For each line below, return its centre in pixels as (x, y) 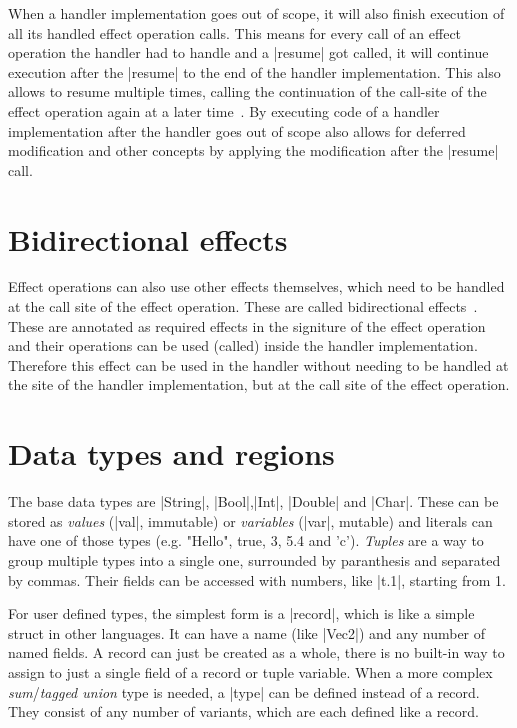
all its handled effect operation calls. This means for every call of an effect (235, 32)
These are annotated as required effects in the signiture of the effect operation (247, 325)
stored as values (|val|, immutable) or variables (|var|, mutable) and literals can (250, 520)
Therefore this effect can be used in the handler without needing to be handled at (258, 364)
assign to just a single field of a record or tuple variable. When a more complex (250, 671)
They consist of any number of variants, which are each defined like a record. (243, 711)
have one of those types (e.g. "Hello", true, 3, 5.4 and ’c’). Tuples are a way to (246, 540)
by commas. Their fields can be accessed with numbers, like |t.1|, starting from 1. (257, 579)
